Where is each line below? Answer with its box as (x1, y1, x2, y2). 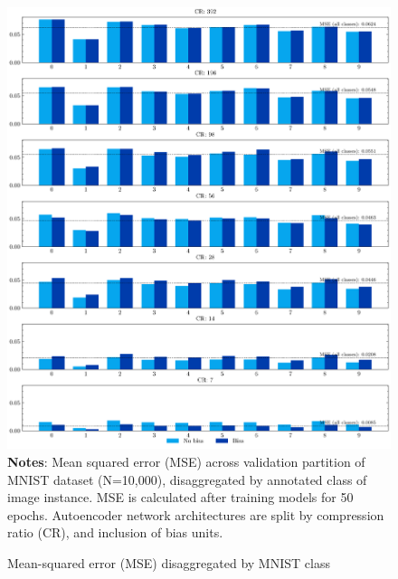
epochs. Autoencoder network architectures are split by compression (7, 505, 384, 524)
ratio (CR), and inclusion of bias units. (7, 523, 223, 542)
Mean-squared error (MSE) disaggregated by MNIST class (7, 553, 330, 572)
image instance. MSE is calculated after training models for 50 (7, 488, 354, 507)
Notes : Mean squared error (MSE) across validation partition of (7, 451, 365, 470)
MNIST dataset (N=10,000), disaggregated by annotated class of (7, 470, 367, 489)
